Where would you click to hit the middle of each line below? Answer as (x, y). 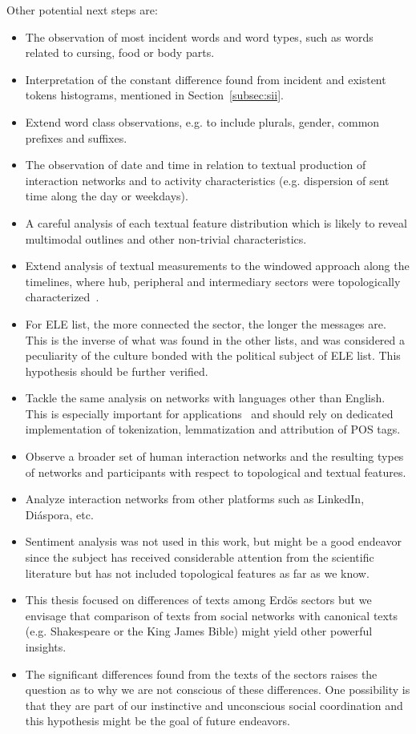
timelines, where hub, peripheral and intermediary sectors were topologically (213, 281)
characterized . (62, 297)
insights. (46, 647)
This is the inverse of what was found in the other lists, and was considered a (215, 339)
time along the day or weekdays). (107, 196)
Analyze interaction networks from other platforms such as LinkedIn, (195, 499)
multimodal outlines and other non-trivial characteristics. (166, 238)
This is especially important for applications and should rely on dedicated (209, 413)
